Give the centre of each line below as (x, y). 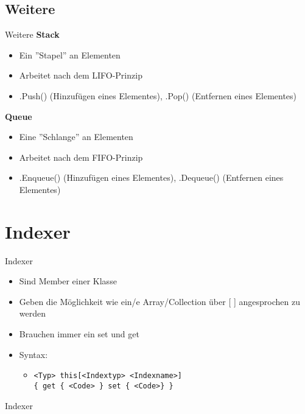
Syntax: (33, 354)
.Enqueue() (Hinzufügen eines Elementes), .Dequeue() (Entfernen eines (151, 177)
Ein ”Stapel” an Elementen (70, 54)
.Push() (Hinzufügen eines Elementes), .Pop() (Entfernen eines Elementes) (158, 95)
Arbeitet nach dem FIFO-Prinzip (81, 157)
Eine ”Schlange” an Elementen (76, 137)
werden (33, 313)
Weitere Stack (32, 34)
